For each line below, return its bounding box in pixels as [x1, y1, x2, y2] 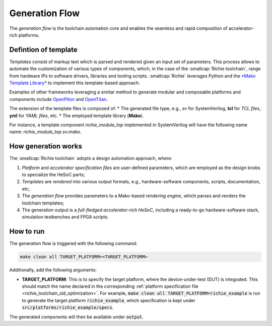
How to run [9, 227, 45, 236]
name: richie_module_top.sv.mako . [9, 129, 82, 135]
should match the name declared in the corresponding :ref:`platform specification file [22, 283, 198, 290]
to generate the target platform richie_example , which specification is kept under [22, 297, 196, 303]
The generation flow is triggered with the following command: [9, 240, 138, 247]
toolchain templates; [22, 200, 64, 206]
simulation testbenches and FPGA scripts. [22, 214, 109, 220]
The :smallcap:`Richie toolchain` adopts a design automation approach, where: [9, 155, 172, 161]
